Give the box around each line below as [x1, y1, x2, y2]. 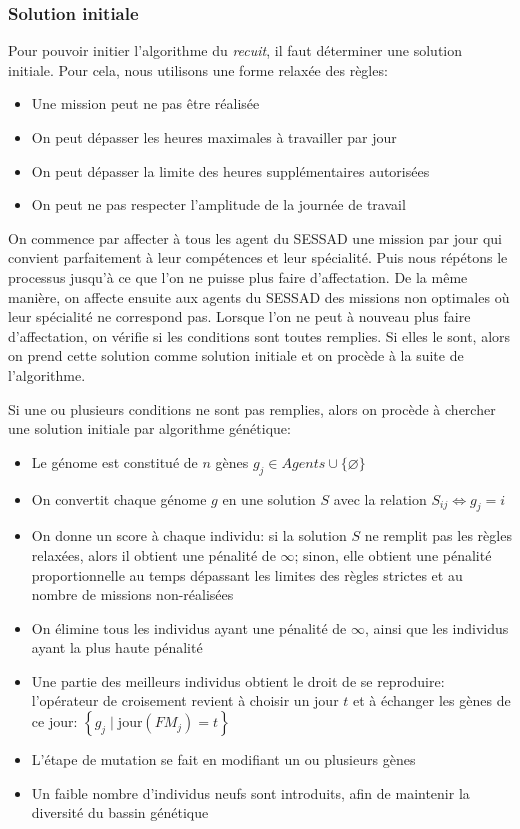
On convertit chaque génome [31, 488, 207, 509]
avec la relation [333, 488, 427, 509]
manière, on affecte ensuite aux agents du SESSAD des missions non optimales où [8, 286, 510, 307]
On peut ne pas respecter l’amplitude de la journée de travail [31, 194, 406, 215]
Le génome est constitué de [31, 451, 198, 472]
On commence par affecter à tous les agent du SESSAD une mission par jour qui [8, 227, 502, 248]
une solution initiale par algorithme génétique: [8, 418, 291, 439]
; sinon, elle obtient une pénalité [294, 544, 492, 565]
